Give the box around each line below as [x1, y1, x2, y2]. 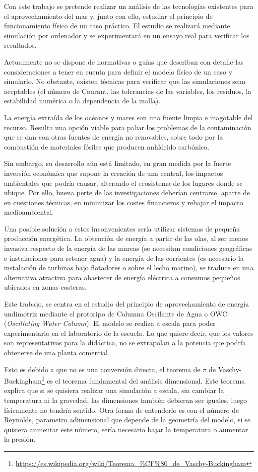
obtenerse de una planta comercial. [4, 347, 110, 357]
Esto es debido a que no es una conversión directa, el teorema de [4, 364, 200, 374]
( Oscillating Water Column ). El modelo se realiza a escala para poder [4, 318, 216, 328]
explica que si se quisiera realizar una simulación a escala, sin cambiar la [4, 385, 224, 395]
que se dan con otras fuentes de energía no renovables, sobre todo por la [4, 132, 223, 142]
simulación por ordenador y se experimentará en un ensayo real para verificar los [4, 30, 250, 40]
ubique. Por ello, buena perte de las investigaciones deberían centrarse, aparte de [4, 187, 250, 198]
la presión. [4, 434, 36, 444]
